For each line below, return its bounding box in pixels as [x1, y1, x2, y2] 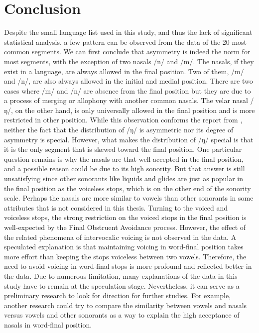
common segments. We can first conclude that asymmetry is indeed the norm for [4, 46, 251, 57]
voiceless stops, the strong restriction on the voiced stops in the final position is [4, 212, 247, 222]
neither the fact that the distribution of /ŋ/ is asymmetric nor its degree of [4, 124, 234, 135]
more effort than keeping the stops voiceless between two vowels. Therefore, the [4, 251, 247, 261]
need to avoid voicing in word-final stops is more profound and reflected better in [4, 261, 252, 271]
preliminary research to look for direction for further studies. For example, [4, 290, 231, 301]
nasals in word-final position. [4, 319, 92, 330]
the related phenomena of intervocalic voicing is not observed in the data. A [4, 231, 237, 242]
